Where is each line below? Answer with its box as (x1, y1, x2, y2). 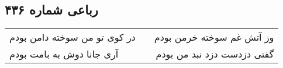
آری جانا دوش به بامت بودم (9, 47, 119, 61)
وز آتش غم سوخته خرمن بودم (154, 30, 274, 44)
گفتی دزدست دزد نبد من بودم (156, 47, 274, 61)
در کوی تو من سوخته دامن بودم (9, 30, 136, 44)
